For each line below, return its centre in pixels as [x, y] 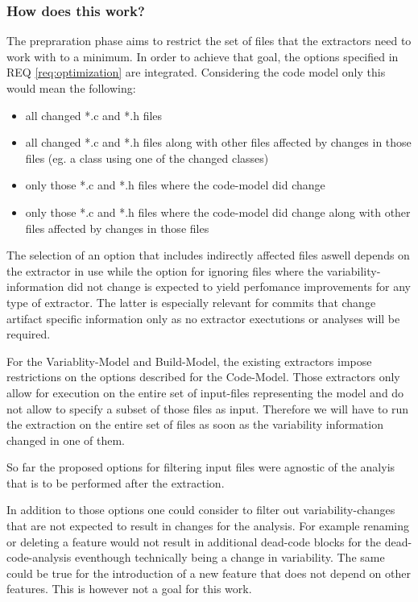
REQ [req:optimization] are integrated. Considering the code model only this [196, 72]
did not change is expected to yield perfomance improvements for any [239, 286]
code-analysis [39, 557]
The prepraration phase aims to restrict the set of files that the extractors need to [209, 41]
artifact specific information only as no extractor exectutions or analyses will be [203, 318]
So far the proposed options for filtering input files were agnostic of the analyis [201, 467]
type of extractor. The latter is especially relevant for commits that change [191, 302]
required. [29, 334]
